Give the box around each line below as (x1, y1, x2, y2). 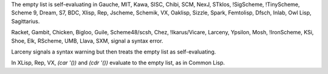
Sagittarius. (11, 17, 40, 25)
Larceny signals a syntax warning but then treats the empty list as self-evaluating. (11, 48, 216, 55)
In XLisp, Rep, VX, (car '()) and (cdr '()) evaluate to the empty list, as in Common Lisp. (11, 59, 225, 66)
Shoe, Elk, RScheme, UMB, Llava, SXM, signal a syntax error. (11, 37, 163, 45)
